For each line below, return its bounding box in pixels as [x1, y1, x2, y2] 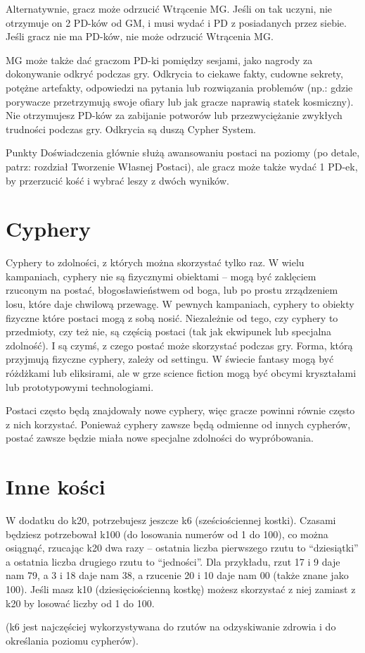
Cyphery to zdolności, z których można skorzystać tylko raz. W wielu [6, 255, 305, 270]
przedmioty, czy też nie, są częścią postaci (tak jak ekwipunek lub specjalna [6, 324, 332, 339]
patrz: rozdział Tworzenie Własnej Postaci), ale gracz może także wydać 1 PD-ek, [6, 158, 358, 173]
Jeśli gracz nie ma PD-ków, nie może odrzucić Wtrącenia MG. [6, 29, 274, 44]
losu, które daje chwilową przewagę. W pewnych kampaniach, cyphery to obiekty [6, 297, 354, 311]
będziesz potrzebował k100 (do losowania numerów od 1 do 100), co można [6, 526, 328, 541]
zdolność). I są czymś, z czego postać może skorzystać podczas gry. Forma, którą [6, 337, 353, 352]
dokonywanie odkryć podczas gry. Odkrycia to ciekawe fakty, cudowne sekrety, [6, 66, 343, 81]
